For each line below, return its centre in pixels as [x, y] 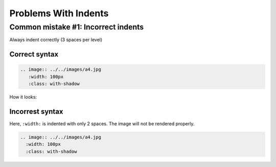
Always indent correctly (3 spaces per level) [56, 40]
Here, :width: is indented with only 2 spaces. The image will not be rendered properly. [102, 124]
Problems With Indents [59, 13]
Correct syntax [34, 54]
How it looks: [23, 97]
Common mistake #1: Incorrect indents [77, 27]
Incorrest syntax [36, 111]
